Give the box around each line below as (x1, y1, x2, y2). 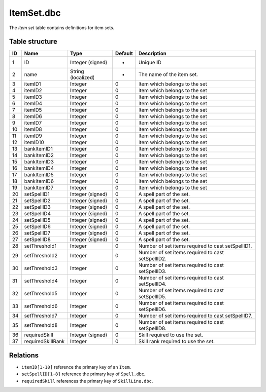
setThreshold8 (24, 322, 58, 329)
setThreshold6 (24, 303, 58, 310)
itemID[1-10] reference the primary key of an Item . (21, 364, 131, 370)
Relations (9, 351, 39, 359)
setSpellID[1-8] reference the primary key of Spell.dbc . (21, 371, 146, 377)
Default (115, 50, 133, 57)
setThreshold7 (24, 313, 58, 319)
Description (138, 50, 167, 57)
